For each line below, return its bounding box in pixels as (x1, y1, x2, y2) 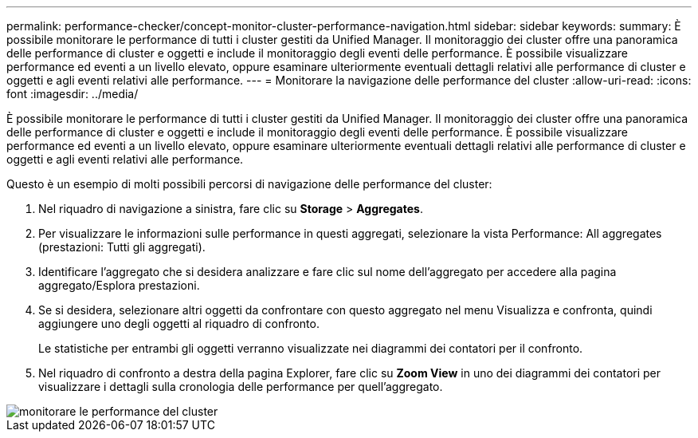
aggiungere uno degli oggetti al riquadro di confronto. (38, 317, 320, 330)
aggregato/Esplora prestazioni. (38, 278, 200, 292)
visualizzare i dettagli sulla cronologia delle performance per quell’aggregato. (38, 380, 443, 393)
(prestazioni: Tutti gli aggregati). (38, 240, 206, 254)
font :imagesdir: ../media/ (6, 87, 139, 101)
